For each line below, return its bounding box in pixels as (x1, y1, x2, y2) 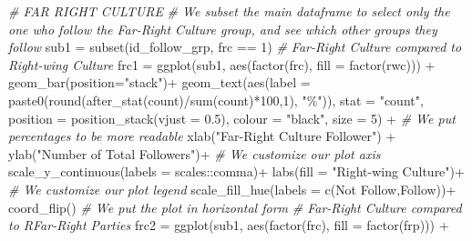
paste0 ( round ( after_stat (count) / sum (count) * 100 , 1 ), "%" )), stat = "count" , (8, 90, 424, 109)
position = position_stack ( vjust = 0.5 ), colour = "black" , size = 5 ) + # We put (8, 108, 456, 127)
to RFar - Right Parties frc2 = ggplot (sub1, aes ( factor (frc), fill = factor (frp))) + (8, 216, 449, 235)
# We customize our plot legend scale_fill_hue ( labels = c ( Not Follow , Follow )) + (8, 179, 457, 198)
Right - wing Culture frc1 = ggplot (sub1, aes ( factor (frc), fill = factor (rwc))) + (8, 55, 436, 74)
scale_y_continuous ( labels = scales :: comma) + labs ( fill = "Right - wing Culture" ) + (8, 162, 465, 181)
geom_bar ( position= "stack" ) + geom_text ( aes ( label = (8, 73, 311, 92)
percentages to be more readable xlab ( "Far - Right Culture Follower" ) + (8, 126, 396, 146)
